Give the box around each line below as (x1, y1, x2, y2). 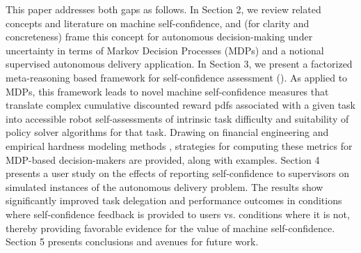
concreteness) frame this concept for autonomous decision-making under (6, 29, 313, 44)
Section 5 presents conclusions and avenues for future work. (6, 234, 259, 249)
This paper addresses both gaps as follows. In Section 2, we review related (6, 2, 321, 16)
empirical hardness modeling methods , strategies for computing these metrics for (6, 138, 353, 153)
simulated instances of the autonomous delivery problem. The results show (6, 179, 323, 194)
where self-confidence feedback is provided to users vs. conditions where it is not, (6, 206, 350, 221)
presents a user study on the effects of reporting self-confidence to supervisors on (6, 166, 350, 181)
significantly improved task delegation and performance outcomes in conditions (6, 193, 342, 208)
